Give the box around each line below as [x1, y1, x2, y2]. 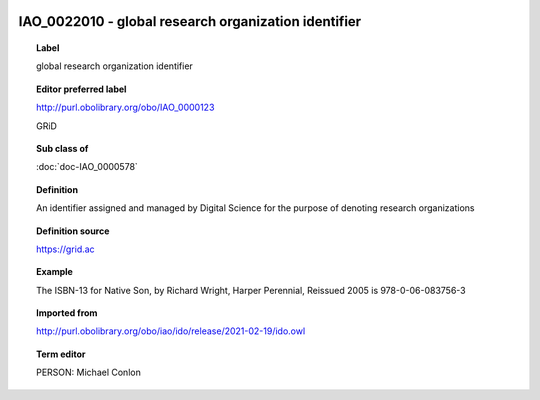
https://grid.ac [36, 243, 95, 255]
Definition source [36, 225, 110, 237]
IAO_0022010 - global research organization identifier [18, 13, 362, 30]
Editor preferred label [36, 83, 127, 95]
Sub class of [36, 142, 89, 154]
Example [36, 266, 74, 278]
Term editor [36, 348, 86, 360]
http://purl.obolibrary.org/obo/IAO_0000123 [36, 101, 215, 114]
